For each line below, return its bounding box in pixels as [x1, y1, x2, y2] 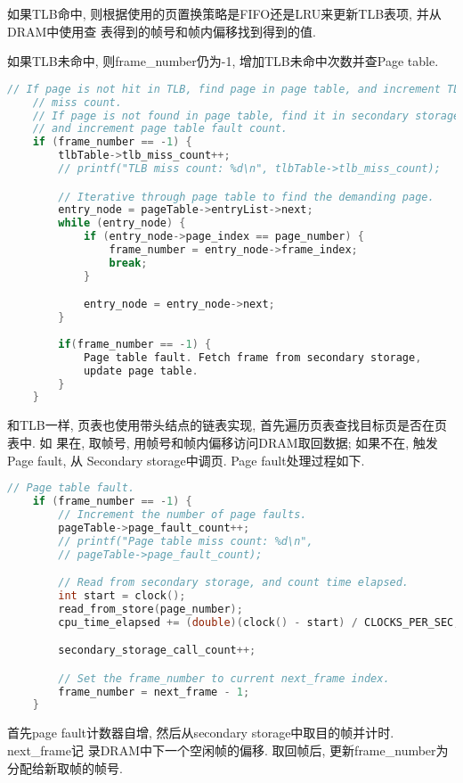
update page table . [83, 364, 199, 377]
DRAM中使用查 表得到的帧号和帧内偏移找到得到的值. [7, 21, 316, 40]
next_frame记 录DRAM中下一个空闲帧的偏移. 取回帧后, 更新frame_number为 [7, 740, 449, 759]
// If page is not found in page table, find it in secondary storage [32, 109, 460, 122]
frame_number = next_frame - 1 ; [58, 685, 250, 698]
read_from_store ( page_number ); [58, 602, 243, 615]
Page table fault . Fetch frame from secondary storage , [83, 350, 422, 364]
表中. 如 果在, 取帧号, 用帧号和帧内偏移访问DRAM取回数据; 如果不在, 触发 [7, 433, 438, 451]
